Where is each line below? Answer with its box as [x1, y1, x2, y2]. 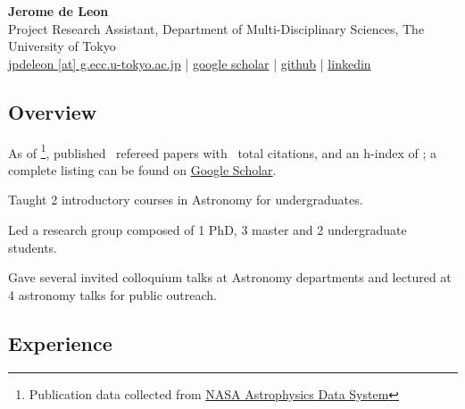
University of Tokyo [8, 37, 116, 55]
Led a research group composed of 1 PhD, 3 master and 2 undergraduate [8, 221, 407, 239]
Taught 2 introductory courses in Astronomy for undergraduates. [8, 190, 363, 209]
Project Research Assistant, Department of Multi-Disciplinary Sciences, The [8, 19, 425, 38]
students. [8, 238, 57, 256]
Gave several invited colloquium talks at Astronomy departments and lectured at [8, 268, 452, 287]
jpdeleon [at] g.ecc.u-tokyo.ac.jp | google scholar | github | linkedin [8, 54, 371, 72]
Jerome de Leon [8, 2, 109, 20]
